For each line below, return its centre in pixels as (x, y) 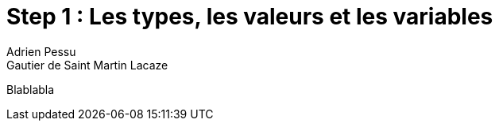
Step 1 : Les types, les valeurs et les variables (250, 17)
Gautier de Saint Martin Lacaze (87, 65)
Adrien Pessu (41, 51)
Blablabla (31, 89)
